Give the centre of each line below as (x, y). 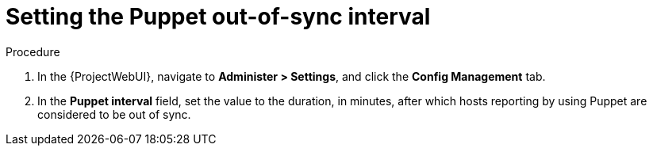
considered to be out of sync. (114, 114)
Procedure (33, 51)
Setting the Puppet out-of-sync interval (218, 17)
